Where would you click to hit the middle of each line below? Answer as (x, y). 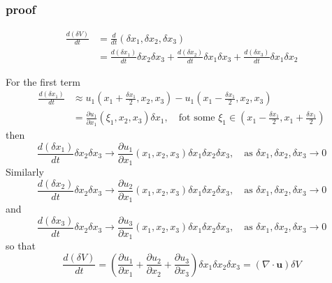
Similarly (25, 172)
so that (21, 246)
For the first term (43, 81)
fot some (197, 118)
